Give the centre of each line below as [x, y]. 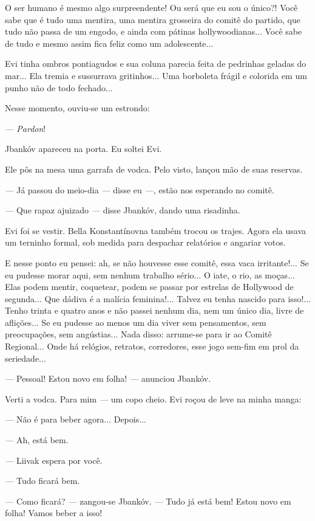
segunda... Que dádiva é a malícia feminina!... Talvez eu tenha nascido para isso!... [158, 298]
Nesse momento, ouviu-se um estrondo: [77, 108]
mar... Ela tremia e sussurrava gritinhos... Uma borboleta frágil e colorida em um [156, 75]
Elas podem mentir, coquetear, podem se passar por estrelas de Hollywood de [149, 287]
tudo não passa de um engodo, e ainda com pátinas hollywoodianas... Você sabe [154, 31]
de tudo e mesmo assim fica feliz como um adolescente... [109, 43]
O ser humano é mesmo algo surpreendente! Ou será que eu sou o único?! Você [151, 7]
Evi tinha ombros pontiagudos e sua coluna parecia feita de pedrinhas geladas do [156, 64]
